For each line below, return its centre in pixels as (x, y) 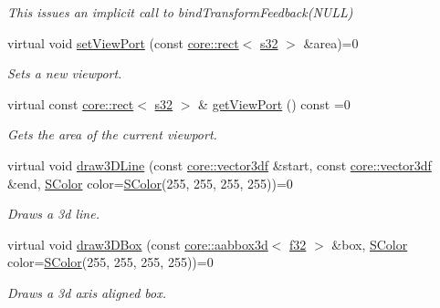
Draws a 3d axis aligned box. (87, 292)
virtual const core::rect (71, 103)
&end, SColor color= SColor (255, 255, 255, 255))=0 (150, 183)
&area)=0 (331, 42)
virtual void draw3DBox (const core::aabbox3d (138, 244)
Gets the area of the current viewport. (112, 134)
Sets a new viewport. (65, 73)
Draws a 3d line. (53, 214)
